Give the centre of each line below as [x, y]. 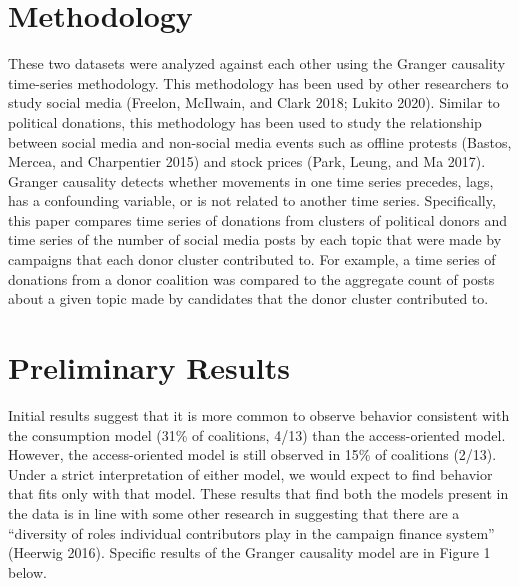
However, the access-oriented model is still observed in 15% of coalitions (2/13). [252, 454]
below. [27, 571]
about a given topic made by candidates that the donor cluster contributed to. [248, 298]
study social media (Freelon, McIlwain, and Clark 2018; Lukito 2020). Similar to [254, 102]
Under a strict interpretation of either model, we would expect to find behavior [250, 473]
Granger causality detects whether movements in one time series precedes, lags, [251, 180]
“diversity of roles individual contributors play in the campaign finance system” [251, 532]
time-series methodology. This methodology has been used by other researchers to [258, 82]
